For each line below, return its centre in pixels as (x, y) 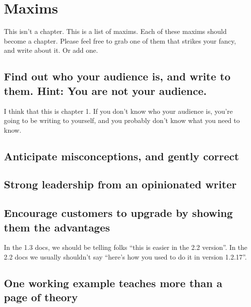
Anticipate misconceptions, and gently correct (122, 156)
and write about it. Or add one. (51, 50)
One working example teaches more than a (113, 283)
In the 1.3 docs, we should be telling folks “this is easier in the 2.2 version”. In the (126, 247)
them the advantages (57, 227)
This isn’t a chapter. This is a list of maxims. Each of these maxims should (115, 31)
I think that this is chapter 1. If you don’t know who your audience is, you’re (118, 111)
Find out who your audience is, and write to (117, 76)
